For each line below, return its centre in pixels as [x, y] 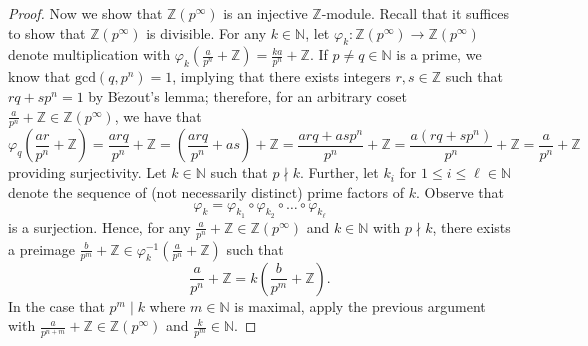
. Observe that [459, 192]
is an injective [265, 13]
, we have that [158, 115]
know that [39, 76]
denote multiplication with [89, 54]
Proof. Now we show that [85, 13]
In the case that [56, 305]
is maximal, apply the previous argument [360, 305]
